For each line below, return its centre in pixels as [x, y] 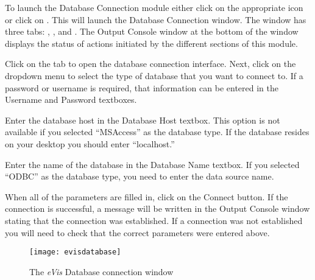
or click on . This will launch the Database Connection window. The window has [156, 19]
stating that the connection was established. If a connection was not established [154, 220]
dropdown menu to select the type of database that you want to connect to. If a [154, 75]
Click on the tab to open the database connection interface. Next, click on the [150, 64]
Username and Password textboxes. [71, 100]
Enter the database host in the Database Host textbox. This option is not [143, 120]
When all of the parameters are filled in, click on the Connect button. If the [147, 196]
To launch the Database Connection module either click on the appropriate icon [154, 7]
